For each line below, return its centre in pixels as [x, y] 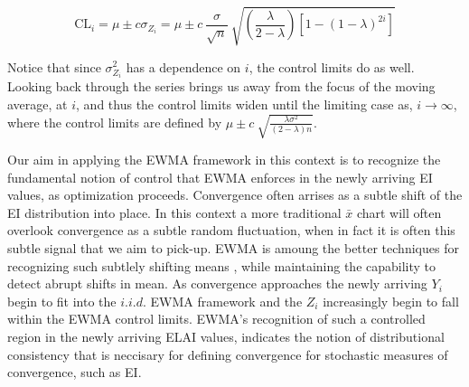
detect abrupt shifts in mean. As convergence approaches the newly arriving [217, 283]
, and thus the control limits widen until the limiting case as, [244, 104]
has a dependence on [183, 66]
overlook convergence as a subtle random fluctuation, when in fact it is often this [231, 230]
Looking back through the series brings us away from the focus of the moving [221, 86]
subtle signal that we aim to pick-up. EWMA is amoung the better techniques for [233, 248]
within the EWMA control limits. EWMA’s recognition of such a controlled [216, 319]
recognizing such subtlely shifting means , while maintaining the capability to [222, 265]
